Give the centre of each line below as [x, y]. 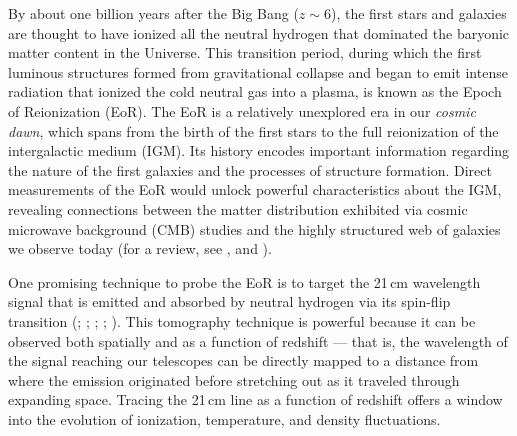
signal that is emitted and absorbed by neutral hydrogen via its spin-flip [229, 301]
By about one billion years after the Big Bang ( [153, 13]
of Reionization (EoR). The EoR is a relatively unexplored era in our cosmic [242, 110]
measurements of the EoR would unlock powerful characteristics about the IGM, [255, 189]
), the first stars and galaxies [418, 13]
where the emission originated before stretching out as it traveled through [234, 379]
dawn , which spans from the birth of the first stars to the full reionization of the [253, 130]
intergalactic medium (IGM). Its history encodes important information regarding [259, 150]
